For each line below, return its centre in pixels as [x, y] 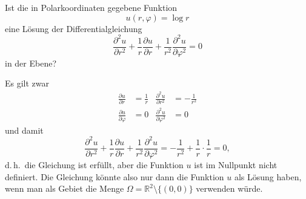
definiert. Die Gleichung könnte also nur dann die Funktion [115, 176]
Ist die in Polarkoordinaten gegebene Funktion [91, 7]
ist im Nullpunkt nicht [236, 164]
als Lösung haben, [268, 176]
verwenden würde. [229, 188]
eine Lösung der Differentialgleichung [74, 28]
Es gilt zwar [27, 83]
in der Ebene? [31, 63]
